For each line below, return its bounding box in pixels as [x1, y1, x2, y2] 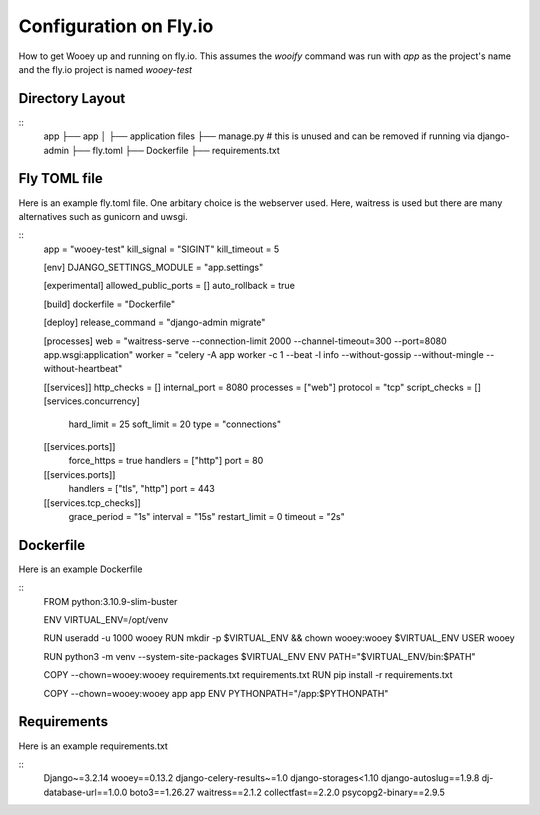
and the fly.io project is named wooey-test [18, 63, 193, 75]
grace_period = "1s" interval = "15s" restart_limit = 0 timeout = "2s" [68, 510, 345, 522]
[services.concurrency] [43, 395, 140, 407]
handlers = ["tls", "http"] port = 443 [68, 483, 215, 495]
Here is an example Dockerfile [18, 563, 143, 575]
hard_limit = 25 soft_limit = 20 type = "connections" [68, 418, 282, 430]
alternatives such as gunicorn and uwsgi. [18, 210, 189, 222]
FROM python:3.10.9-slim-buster [43, 595, 178, 607]
